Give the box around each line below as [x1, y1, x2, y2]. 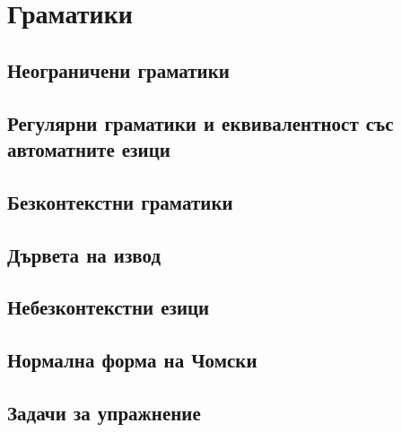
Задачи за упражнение [7, 398, 201, 426]
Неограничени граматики [7, 56, 230, 83]
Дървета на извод [7, 240, 161, 268]
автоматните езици [7, 134, 170, 162]
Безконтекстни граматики [7, 187, 233, 215]
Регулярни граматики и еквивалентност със [7, 108, 394, 136]
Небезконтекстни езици [7, 293, 210, 321]
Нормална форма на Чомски [7, 346, 257, 374]
